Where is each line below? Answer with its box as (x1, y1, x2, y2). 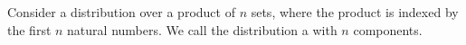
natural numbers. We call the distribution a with (67, 20, 338, 39)
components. (353, 20, 423, 39)
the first (7, 20, 52, 39)
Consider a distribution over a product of (7, 3, 235, 21)
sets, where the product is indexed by (251, 3, 459, 21)
